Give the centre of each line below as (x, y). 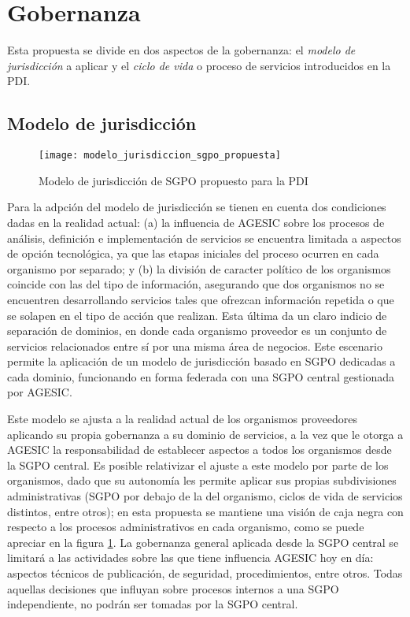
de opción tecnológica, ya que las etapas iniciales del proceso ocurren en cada (193, 253)
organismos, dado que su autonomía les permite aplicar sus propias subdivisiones (202, 480)
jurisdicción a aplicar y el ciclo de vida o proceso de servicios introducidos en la (199, 65)
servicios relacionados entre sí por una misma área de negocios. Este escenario (195, 346)
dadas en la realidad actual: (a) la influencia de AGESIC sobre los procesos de (196, 222)
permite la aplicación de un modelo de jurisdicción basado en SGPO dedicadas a (201, 361)
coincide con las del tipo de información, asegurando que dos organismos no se (196, 284)
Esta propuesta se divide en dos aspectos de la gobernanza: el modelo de (181, 50)
